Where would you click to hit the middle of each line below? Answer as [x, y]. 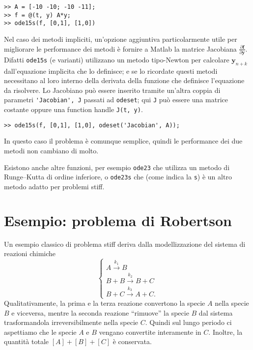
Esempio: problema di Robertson [118, 220]
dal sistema [216, 312]
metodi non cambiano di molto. [51, 151]
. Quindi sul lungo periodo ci [188, 322]
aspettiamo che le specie [40, 332]
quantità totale [27, 341]
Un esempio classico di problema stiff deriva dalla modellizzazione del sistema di [125, 244]
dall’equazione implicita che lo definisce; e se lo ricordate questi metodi [111, 71]
